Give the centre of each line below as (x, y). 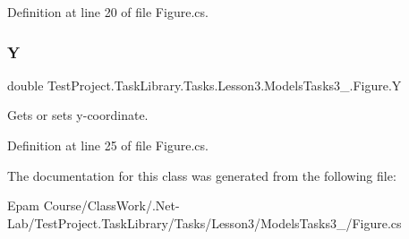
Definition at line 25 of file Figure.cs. (108, 145)
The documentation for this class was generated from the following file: (202, 175)
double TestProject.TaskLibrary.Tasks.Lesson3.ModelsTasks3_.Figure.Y (204, 85)
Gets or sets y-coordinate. (78, 115)
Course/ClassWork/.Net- (111, 205)
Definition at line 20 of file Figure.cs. (108, 12)
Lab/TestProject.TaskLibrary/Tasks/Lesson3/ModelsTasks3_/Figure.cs (204, 222)
